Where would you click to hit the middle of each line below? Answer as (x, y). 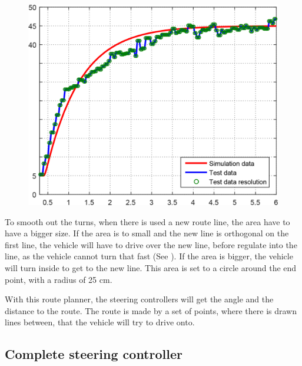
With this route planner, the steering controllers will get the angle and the (139, 299)
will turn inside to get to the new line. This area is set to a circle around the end (151, 267)
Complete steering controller (94, 354)
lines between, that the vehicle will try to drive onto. (100, 322)
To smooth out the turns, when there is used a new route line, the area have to (147, 221)
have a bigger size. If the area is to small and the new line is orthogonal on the (147, 233)
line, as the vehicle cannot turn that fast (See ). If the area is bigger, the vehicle (149, 256)
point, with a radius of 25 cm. (59, 279)
